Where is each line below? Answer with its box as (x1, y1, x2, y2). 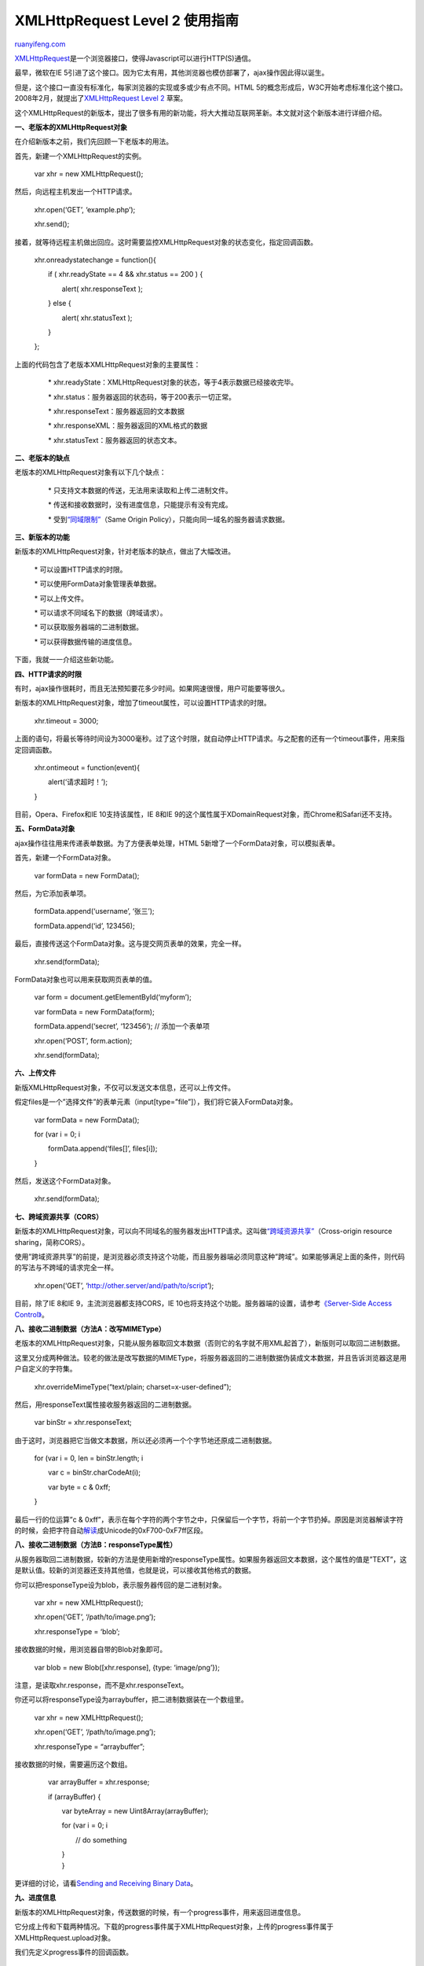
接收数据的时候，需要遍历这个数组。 (14, 1759, 132, 1769)
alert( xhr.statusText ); (61, 313, 133, 322)
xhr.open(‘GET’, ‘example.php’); (34, 204, 136, 214)
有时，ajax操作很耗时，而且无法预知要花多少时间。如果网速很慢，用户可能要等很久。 (14, 683, 290, 693)
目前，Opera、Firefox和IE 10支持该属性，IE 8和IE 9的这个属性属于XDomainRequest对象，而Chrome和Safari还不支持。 (14, 810, 397, 819)
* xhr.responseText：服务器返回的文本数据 (47, 406, 185, 416)
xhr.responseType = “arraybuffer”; (34, 1742, 145, 1751)
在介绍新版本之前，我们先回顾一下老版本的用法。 (14, 137, 173, 146)
